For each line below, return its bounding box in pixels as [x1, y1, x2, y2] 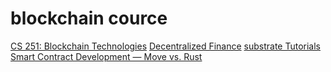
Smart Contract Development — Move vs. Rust [10, 50, 203, 62]
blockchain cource [10, 7, 168, 30]
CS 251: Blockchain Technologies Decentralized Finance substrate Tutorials [10, 40, 322, 52]
